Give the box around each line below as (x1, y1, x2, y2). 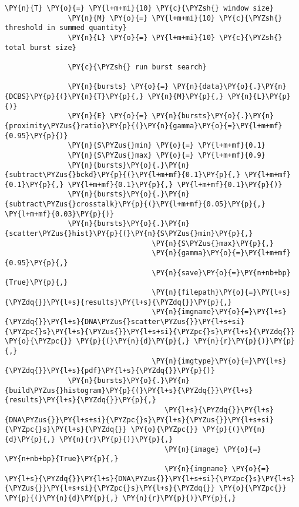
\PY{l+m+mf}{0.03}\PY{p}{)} (5, 209, 115, 218)
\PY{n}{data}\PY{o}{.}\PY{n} (173, 82, 287, 91)
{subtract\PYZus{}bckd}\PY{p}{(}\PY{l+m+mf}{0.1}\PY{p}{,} (5, 171, 240, 179)
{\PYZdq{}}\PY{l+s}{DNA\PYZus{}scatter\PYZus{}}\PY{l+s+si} (5, 318, 245, 326)
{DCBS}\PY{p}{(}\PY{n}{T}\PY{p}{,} (5, 92, 144, 101)
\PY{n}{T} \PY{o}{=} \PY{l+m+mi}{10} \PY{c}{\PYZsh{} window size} (5, 4, 274, 12)
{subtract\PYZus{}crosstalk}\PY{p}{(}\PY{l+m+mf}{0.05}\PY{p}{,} (5, 200, 266, 209)
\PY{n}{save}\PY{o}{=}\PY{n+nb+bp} (152, 268, 291, 277)
